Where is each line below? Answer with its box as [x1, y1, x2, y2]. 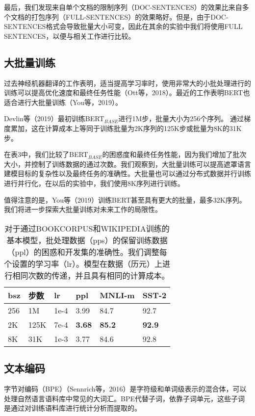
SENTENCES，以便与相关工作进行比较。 [4, 30, 135, 41]
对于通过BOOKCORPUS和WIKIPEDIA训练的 [4, 222, 170, 234]
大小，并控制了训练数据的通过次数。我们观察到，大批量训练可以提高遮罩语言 [4, 158, 251, 169]
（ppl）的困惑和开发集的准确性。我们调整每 [7, 246, 167, 258]
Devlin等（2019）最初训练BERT [4, 113, 104, 124]
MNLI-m [100, 289, 135, 301]
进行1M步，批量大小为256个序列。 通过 [118, 113, 244, 124]
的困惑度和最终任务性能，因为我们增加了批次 [102, 149, 247, 159]
